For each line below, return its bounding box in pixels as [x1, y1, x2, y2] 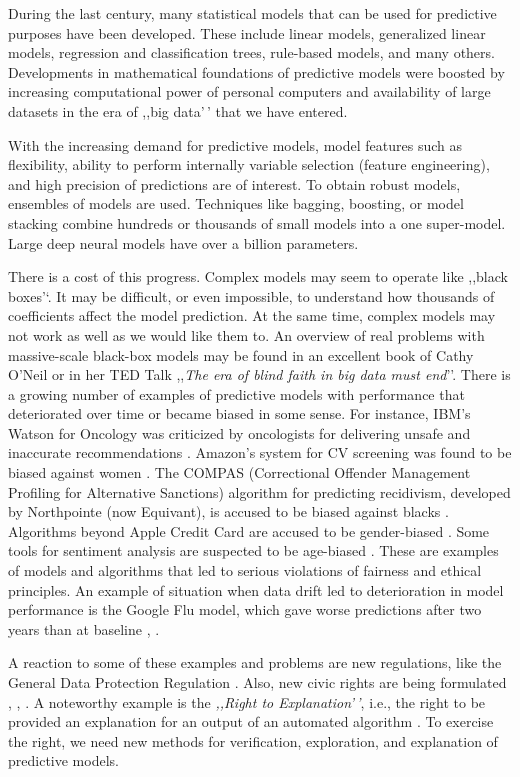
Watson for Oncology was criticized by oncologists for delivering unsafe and [8, 422, 471, 443]
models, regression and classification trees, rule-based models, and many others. [8, 42, 495, 63]
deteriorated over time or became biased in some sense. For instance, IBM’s [8, 403, 471, 424]
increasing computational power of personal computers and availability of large [8, 81, 491, 102]
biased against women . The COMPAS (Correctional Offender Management [8, 462, 471, 483]
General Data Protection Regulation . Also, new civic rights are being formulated [8, 672, 507, 692]
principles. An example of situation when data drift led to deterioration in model [8, 579, 504, 600]
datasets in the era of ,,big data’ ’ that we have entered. [8, 100, 348, 121]
